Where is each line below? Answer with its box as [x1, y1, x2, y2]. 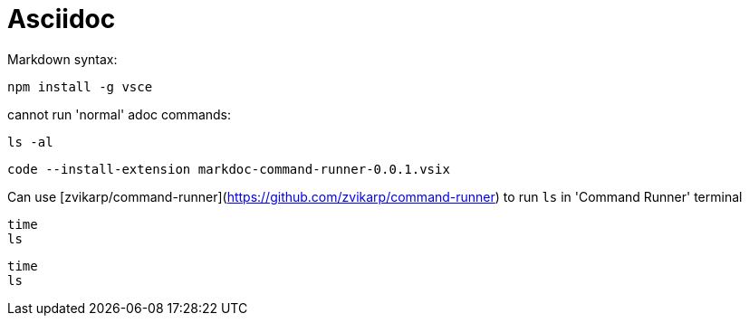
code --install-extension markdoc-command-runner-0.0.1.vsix [7, 161, 450, 176]
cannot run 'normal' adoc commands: [7, 106, 232, 122]
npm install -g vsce [7, 79, 153, 94]
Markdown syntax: [7, 51, 118, 67]
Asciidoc [7, 4, 116, 34]
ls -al [7, 134, 53, 149]
